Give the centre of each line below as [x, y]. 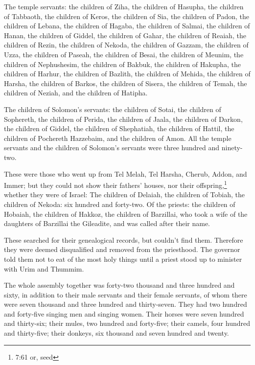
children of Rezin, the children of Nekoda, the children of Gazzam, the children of [126, 45]
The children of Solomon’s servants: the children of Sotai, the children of [113, 109]
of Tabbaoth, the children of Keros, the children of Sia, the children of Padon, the [127, 16]
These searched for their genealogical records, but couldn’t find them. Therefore [124, 240]
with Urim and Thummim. [44, 268]
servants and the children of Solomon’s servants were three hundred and [112, 148]
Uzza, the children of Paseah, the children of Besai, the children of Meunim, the [124, 54]
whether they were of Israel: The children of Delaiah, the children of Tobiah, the [125, 194]
